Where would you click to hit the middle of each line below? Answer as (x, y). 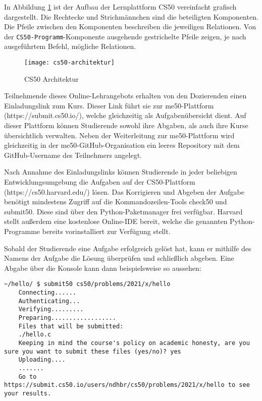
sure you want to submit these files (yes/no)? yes (93, 351)
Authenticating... (49, 301)
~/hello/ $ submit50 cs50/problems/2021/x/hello (87, 284)
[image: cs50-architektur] (69, 63)
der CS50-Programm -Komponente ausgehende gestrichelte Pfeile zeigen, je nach (125, 36)
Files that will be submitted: (71, 326)
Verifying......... (51, 309)
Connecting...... (47, 293)
